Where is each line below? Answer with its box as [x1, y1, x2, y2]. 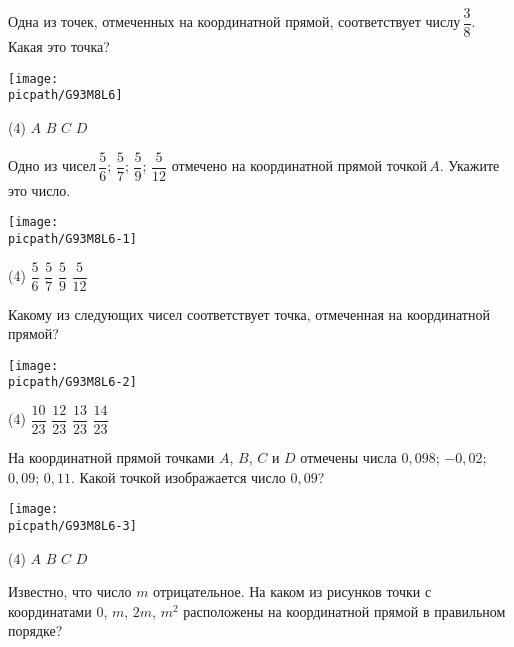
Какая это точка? [8, 36, 110, 57]
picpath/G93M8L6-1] [8, 231, 137, 246]
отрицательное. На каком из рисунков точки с [153, 581, 432, 602]
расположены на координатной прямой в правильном [183, 600, 506, 621]
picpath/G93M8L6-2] [8, 375, 137, 390]
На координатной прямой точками [8, 447, 215, 468]
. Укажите [439, 155, 500, 176]
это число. [8, 179, 71, 200]
